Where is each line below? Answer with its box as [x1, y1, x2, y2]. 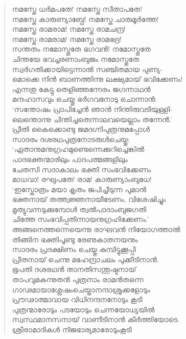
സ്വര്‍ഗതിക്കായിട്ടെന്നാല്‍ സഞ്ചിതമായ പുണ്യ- [12, 63, 162, 74]
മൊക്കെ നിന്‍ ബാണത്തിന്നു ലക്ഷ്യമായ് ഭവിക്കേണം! [12, 74, 183, 84]
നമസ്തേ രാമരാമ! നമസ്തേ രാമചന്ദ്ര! [12, 24, 126, 34]
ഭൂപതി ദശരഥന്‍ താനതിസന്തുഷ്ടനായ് [12, 264, 136, 275]
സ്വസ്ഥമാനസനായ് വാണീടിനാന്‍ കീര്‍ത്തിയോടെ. [12, 314, 180, 325]
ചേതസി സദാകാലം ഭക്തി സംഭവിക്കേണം [12, 164, 151, 174]
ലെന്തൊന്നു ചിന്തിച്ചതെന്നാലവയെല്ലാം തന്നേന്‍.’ [12, 114, 172, 124]
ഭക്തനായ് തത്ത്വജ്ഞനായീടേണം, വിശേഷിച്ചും [12, 194, 166, 205]
